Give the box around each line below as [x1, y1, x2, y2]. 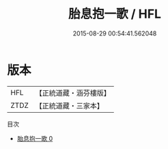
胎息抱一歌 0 [16, 134, 53, 142]
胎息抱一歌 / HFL [68, 6, 162, 22]
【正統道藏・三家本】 [35, 100, 104, 110]
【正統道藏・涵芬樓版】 [35, 88, 111, 98]
